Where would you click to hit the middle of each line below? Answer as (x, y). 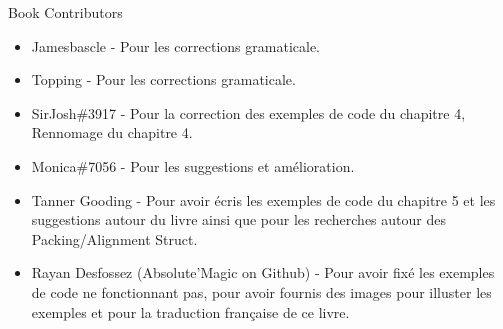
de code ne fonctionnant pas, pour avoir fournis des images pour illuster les (261, 291)
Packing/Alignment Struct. (114, 238)
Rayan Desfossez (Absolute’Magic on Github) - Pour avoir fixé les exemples (263, 272)
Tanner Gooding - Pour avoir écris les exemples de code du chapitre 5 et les (263, 199)
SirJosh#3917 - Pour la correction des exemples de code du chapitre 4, (248, 112)
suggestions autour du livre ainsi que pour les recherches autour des (238, 219)
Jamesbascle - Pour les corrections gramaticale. (175, 45)
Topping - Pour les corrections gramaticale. (163, 79)
